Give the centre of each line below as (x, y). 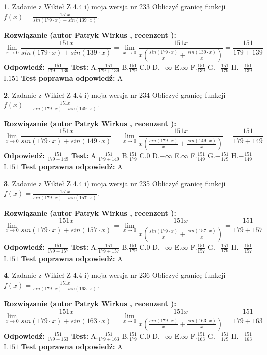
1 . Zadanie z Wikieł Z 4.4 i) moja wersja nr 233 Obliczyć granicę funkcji (115, 6)
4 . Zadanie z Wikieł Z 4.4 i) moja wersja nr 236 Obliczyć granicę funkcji (115, 275)
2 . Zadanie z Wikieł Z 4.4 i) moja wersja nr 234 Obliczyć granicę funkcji (115, 95)
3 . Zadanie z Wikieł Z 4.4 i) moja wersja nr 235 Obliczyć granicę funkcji (115, 183)
